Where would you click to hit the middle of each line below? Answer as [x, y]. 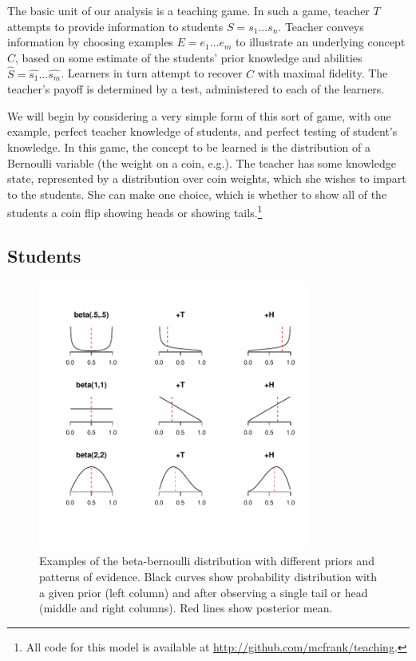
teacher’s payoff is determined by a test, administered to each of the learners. [196, 89]
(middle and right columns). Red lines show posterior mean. [186, 608]
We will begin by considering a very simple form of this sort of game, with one [199, 115]
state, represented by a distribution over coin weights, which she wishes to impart [207, 178]
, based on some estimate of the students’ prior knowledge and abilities [189, 57]
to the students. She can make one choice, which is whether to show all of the [197, 194]
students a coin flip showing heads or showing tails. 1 [135, 211]
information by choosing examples [90, 42]
